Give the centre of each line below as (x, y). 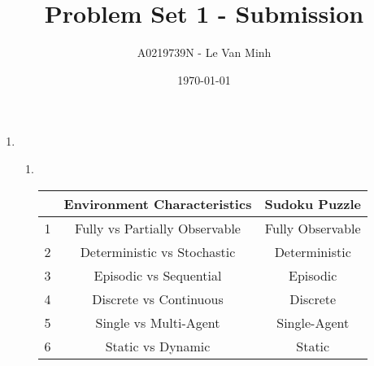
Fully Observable (313, 228)
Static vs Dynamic (158, 346)
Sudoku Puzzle (313, 203)
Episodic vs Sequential (158, 275)
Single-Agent (313, 322)
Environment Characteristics (158, 203)
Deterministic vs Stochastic (158, 251)
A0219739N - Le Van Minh (204, 52)
